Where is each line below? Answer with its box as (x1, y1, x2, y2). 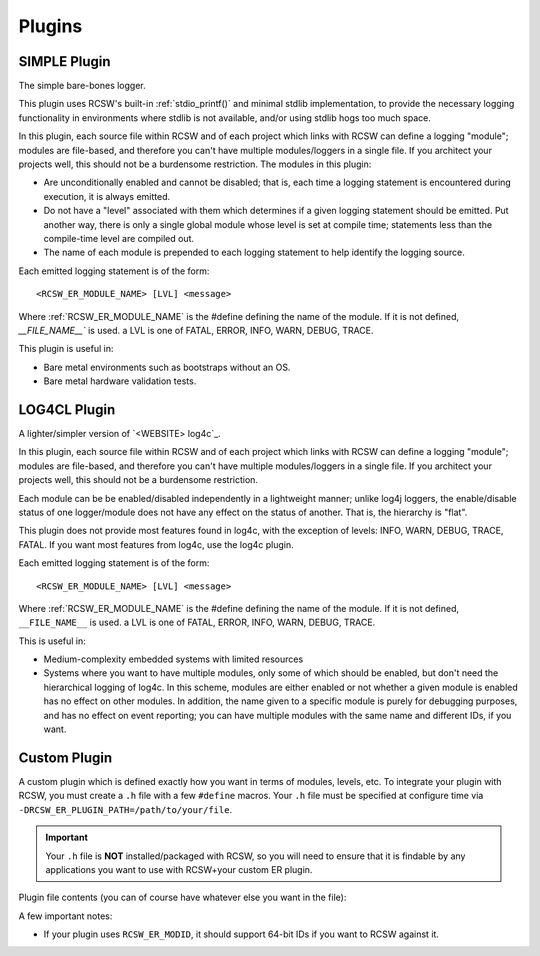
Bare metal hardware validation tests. (43, 375, 197, 387)
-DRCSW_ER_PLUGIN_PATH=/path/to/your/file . (18, 803, 233, 815)
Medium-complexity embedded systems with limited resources (43, 653, 304, 665)
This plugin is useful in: (18, 343, 114, 355)
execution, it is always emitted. (43, 190, 171, 202)
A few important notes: (18, 910, 113, 922)
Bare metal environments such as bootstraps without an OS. (43, 361, 291, 373)
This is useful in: (18, 635, 87, 647)
